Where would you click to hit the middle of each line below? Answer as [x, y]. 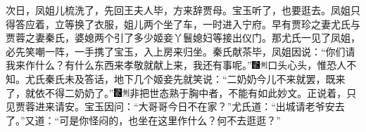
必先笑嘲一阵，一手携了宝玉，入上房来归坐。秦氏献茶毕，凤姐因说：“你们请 [181, 51]
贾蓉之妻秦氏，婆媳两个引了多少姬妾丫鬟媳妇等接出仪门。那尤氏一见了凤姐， [183, 38]
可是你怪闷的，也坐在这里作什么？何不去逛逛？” [170, 120]
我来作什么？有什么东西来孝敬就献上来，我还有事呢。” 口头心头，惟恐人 [176, 65]
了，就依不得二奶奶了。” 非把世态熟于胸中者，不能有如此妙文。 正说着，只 [181, 92]
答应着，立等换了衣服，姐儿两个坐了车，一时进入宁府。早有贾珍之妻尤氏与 [188, 24]
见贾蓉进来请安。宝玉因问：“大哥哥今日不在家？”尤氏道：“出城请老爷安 [170, 106]
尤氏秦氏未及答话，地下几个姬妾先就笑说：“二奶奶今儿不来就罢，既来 [185, 78]
